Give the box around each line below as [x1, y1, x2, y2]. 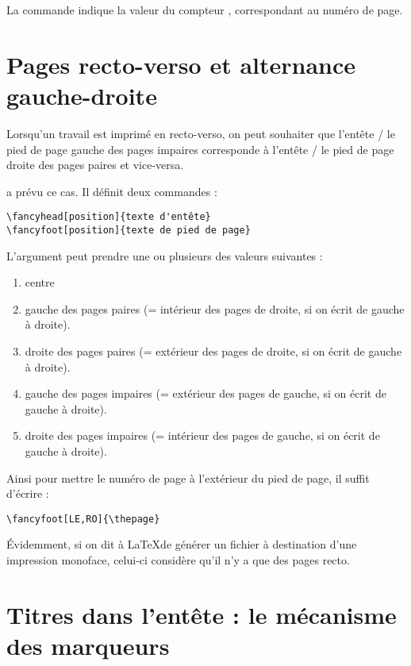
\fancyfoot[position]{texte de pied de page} [6, 224, 251, 236]
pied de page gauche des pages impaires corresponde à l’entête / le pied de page [6, 141, 394, 157]
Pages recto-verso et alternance [6, 48, 356, 80]
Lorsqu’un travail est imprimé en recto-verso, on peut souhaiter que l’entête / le [6, 125, 395, 141]
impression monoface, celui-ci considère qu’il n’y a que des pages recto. [6, 551, 350, 568]
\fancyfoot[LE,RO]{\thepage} [6, 513, 160, 525]
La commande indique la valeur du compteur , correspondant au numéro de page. [6, 2, 403, 17]
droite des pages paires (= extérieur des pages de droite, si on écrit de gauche [25, 342, 402, 359]
